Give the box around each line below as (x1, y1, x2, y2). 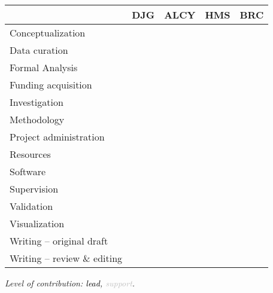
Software (10, 164, 46, 178)
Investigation (10, 95, 63, 109)
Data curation (10, 43, 68, 57)
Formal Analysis (10, 60, 78, 74)
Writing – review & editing (10, 251, 123, 265)
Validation (10, 199, 53, 213)
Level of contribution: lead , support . (5, 277, 135, 289)
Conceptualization (10, 26, 86, 39)
